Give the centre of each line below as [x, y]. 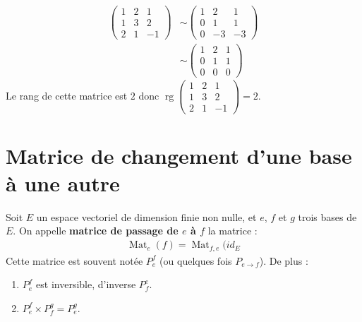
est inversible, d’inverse [86, 284]
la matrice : [233, 231]
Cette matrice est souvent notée [74, 260]
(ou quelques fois [196, 260]
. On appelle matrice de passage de [96, 231]
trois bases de [327, 216]
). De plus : [284, 260]
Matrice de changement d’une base [179, 155]
